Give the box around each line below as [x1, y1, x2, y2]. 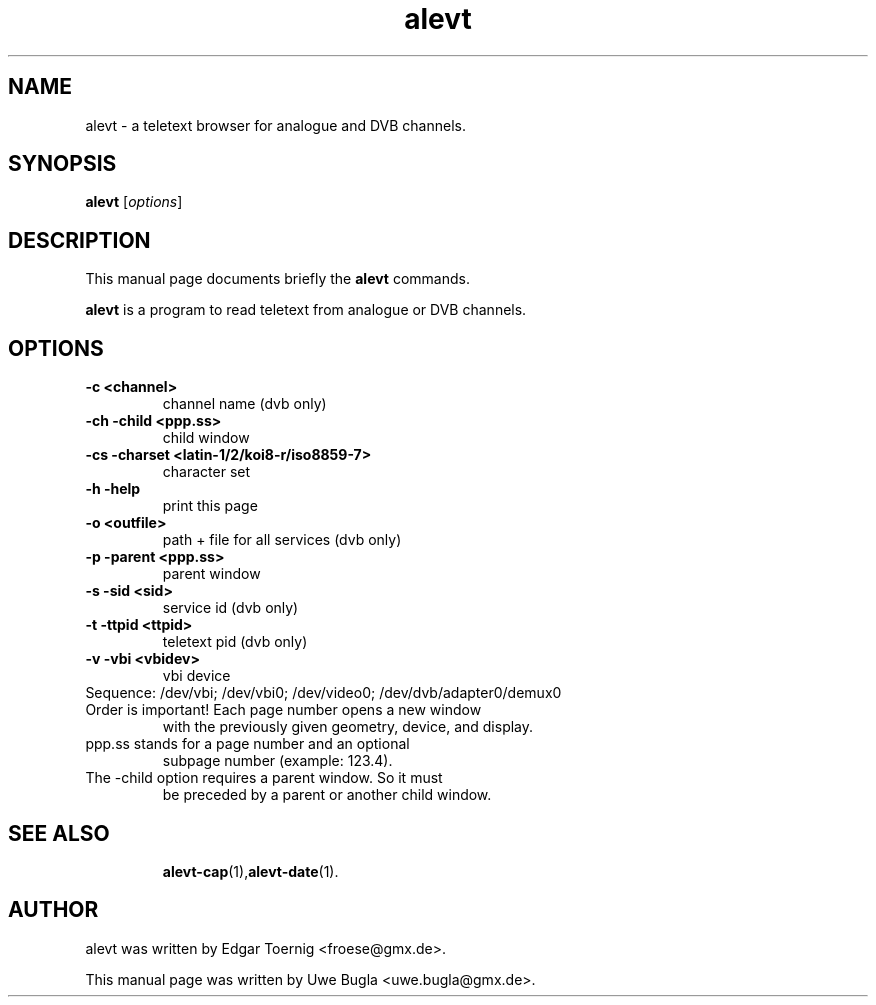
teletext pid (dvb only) [162, 633, 308, 651]
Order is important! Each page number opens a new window [85, 701, 482, 719]
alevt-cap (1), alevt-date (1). [162, 862, 339, 880]
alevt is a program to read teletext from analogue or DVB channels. [85, 301, 527, 319]
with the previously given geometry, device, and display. [162, 718, 534, 736]
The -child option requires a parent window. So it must [85, 769, 443, 787]
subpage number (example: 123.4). [162, 752, 393, 770]
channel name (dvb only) [162, 395, 327, 413]
